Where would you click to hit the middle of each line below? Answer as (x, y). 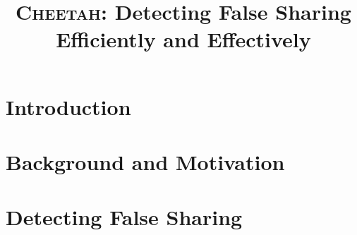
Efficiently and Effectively (183, 39)
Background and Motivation (145, 161)
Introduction (68, 106)
